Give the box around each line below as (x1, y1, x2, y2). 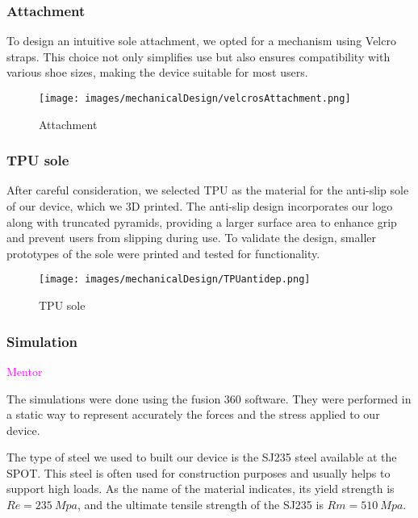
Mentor (6, 362, 43, 379)
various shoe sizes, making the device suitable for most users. (6, 64, 308, 81)
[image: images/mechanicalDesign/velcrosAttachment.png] (39, 93, 351, 104)
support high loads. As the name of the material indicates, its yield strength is (6, 480, 395, 497)
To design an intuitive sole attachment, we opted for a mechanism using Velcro (6, 32, 396, 49)
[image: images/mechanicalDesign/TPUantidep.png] (39, 274, 311, 286)
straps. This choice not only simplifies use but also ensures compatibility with (6, 48, 391, 65)
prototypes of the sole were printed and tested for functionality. (6, 244, 320, 261)
